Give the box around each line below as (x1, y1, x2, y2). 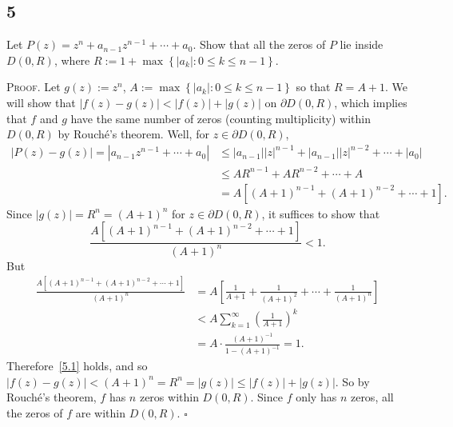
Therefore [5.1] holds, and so (6, 357, 148, 374)
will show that (6, 94, 76, 110)
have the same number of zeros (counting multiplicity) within (70, 110, 371, 126)
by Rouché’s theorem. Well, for (58, 126, 209, 142)
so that (296, 78, 331, 95)
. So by (335, 373, 370, 389)
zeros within (139, 389, 199, 405)
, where (54, 51, 90, 68)
